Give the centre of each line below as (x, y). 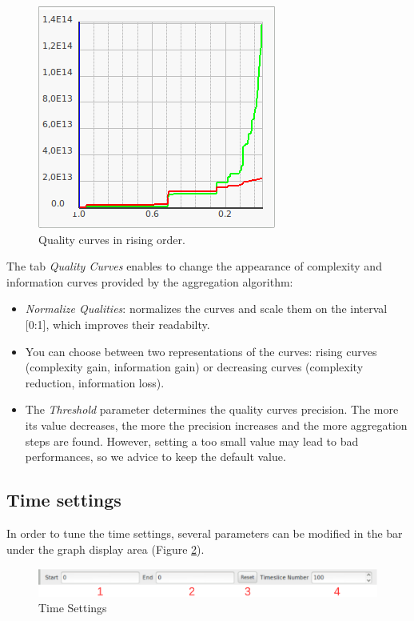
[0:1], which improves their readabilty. (117, 324)
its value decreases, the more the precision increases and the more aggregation (216, 425)
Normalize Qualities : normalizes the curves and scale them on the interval (206, 308)
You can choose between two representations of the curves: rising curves (201, 351)
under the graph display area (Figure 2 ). (105, 549)
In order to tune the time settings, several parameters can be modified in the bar (205, 533)
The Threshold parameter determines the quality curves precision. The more (212, 409)
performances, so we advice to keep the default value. (155, 457)
